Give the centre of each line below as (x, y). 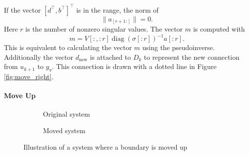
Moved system (64, 130)
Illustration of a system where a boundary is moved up (105, 146)
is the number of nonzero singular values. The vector (104, 29)
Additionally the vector (39, 57)
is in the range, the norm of (117, 9)
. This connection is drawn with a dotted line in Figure (134, 66)
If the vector (22, 9)
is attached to (110, 57)
